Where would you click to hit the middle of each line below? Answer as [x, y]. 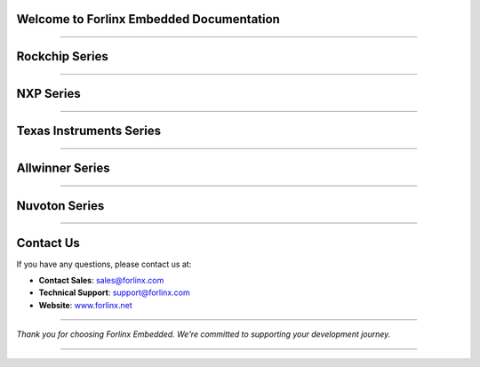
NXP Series [48, 94]
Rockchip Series [62, 56]
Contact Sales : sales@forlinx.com [101, 280]
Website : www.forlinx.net [85, 305]
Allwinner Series [63, 168]
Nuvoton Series [60, 206]
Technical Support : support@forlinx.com [114, 292]
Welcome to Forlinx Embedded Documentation [148, 19]
